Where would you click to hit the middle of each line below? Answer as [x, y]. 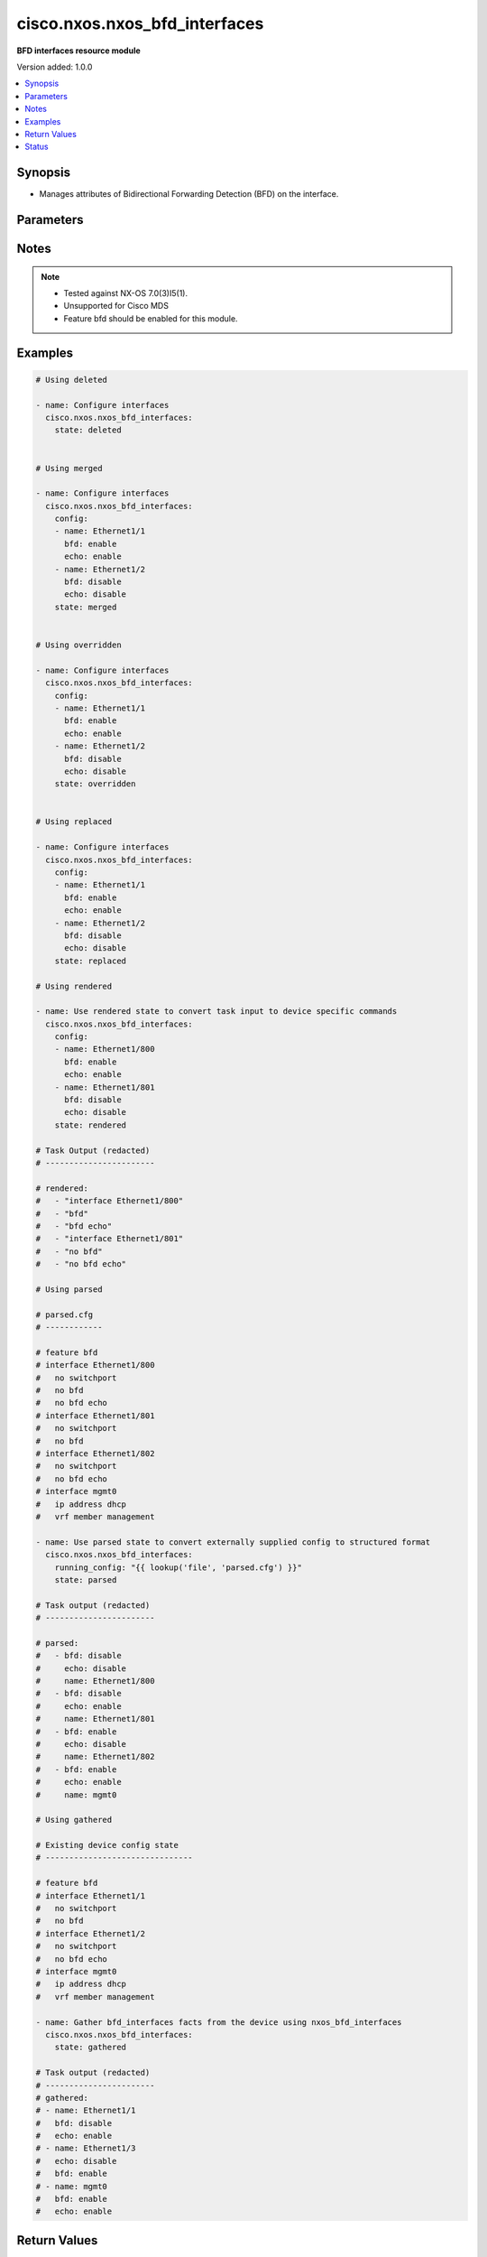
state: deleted [88, 430]
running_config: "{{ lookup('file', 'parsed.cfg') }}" [178, 1567]
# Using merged [69, 468]
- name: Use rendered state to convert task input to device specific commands [216, 1012]
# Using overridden [78, 645]
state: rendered [90, 1125]
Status [37, 147]
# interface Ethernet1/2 [91, 1933]
